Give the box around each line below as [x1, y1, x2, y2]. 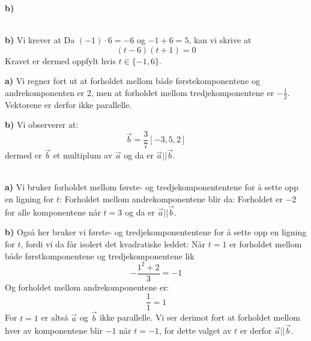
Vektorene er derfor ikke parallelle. [5, 98, 132, 110]
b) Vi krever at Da [5, 34, 75, 46]
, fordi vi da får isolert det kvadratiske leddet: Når [20, 238, 206, 250]
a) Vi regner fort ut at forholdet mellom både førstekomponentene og [5, 74, 261, 87]
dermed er [5, 149, 42, 161]
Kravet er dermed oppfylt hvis [5, 54, 116, 67]
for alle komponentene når [5, 205, 101, 218]
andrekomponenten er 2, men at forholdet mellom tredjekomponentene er [5, 86, 274, 98]
